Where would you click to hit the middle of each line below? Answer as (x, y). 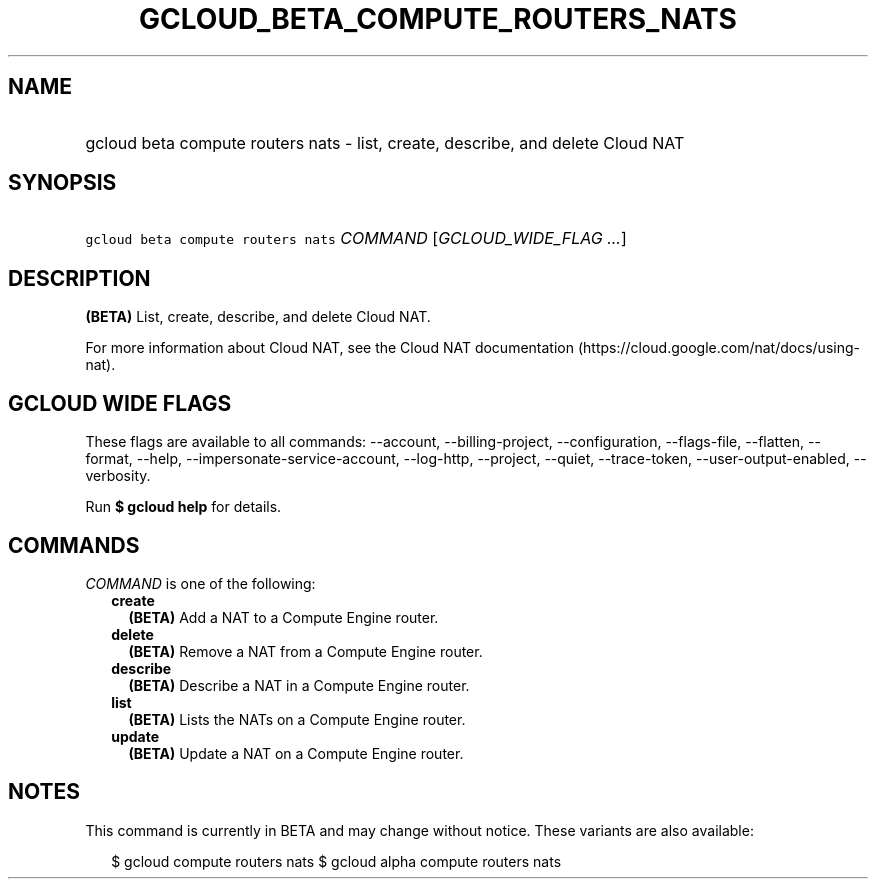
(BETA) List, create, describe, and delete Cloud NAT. (258, 317)
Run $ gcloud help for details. (183, 507)
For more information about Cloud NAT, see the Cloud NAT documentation (329, 348)
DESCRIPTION (79, 278)
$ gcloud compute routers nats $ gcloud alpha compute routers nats (336, 861)
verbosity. (118, 476)
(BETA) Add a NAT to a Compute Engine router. (283, 617)
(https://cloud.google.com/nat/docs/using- (718, 348)
